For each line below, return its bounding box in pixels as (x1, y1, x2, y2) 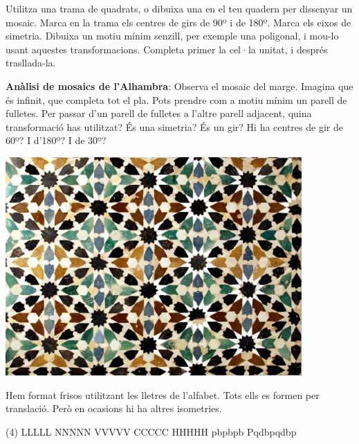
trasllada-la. (6, 55, 56, 70)
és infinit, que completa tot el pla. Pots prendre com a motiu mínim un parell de (6, 92, 347, 107)
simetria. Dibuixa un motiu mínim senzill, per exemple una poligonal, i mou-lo (6, 28, 339, 43)
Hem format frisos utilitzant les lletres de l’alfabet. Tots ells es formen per (6, 387, 320, 402)
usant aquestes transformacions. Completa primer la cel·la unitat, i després (6, 42, 328, 56)
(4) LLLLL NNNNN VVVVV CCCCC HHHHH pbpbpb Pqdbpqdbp (6, 424, 297, 438)
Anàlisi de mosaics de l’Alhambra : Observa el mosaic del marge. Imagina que (6, 78, 353, 93)
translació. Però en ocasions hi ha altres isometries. (6, 401, 222, 416)
